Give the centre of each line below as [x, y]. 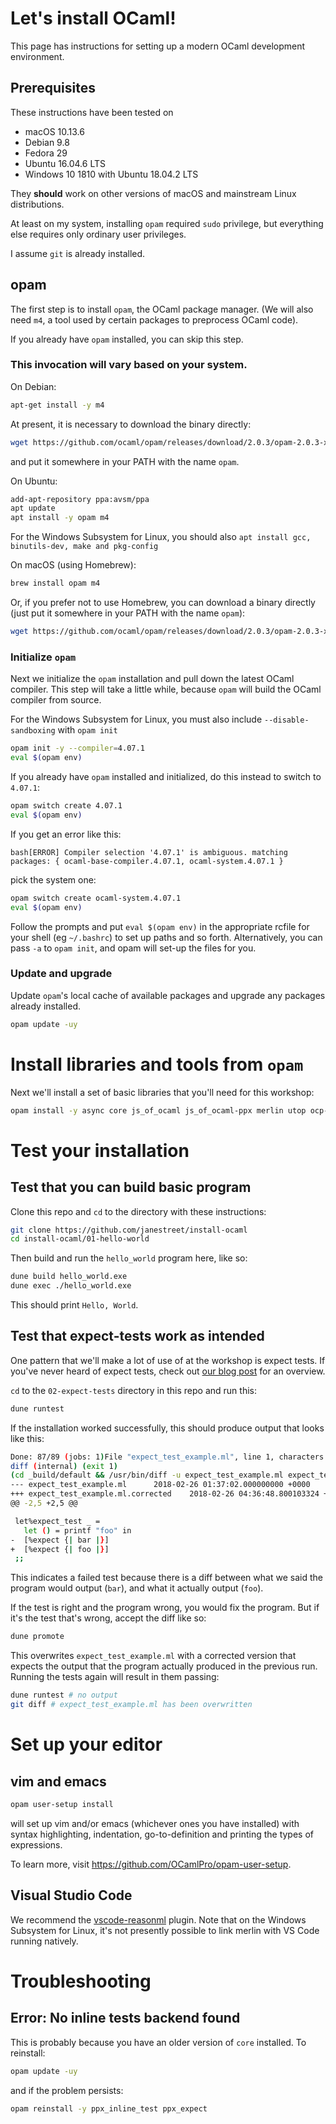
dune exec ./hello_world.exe [71, 1286]
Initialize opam [43, 657]
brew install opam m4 [55, 583]
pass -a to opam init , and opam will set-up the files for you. [133, 948]
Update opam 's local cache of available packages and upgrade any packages [168, 995]
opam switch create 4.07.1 [66, 806]
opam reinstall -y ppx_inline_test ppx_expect [109, 2108]
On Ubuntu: [34, 481]
